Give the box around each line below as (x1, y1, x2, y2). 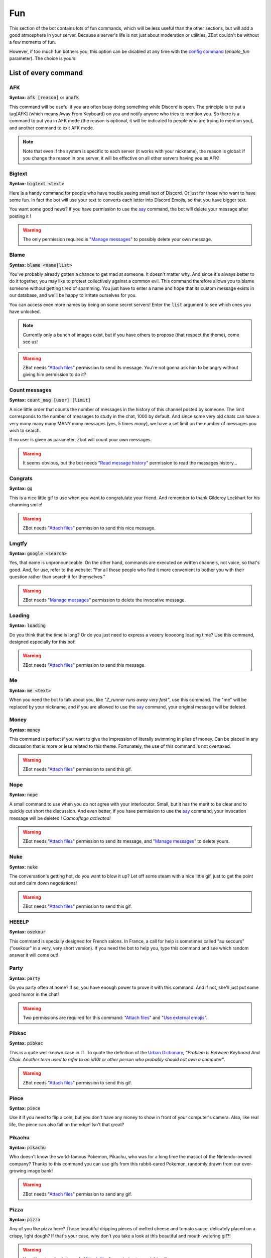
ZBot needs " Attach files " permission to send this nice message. (23, 525, 156, 531)
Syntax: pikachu (9, 1144, 46, 1150)
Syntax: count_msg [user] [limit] (9, 397, 91, 403)
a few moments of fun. (9, 39, 56, 45)
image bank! (27, 1168, 53, 1174)
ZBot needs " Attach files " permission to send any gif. (23, 1191, 132, 1197)
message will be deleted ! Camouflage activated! (9, 815, 111, 821)
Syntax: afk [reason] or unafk (9, 95, 79, 101)
